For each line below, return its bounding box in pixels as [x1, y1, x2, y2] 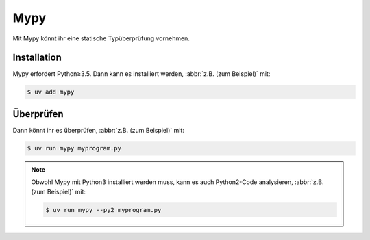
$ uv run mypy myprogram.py [27, 144, 121, 152]
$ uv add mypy [27, 88, 75, 96]
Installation [12, 52, 62, 64]
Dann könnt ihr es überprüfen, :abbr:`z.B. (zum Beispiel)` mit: [12, 126, 184, 134]
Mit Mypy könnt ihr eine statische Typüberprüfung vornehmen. [12, 34, 190, 42]
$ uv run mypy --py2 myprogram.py [45, 206, 162, 213]
